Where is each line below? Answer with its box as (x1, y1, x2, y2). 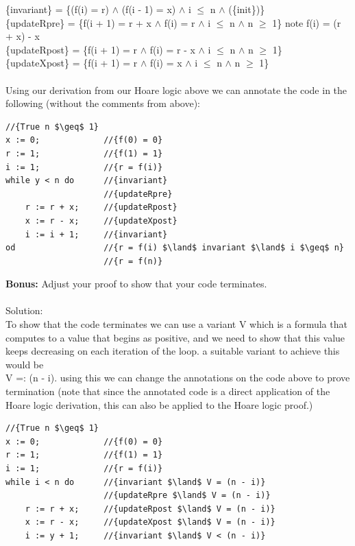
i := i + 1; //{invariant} (25, 229, 168, 239)
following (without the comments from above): (5, 96, 201, 110)
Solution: (5, 303, 43, 318)
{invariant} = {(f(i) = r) (5, 2, 109, 16)
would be (5, 357, 44, 371)
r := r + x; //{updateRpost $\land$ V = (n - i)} (25, 503, 276, 514)
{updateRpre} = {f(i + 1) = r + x (5, 15, 152, 29)
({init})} (228, 2, 265, 16)
